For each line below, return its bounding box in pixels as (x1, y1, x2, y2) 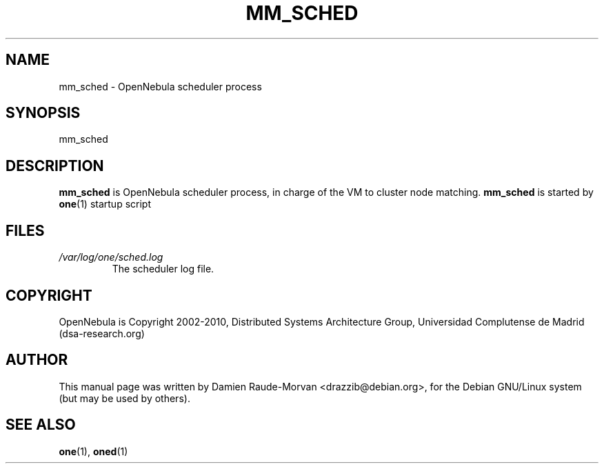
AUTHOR (6, 351, 68, 369)
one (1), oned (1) (59, 445, 128, 457)
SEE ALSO (6, 416, 76, 434)
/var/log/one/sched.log (59, 251, 163, 263)
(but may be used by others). (59, 392, 190, 404)
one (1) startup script (59, 198, 151, 210)
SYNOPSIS (6, 104, 81, 122)
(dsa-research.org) (59, 327, 145, 339)
